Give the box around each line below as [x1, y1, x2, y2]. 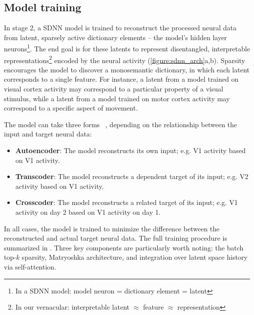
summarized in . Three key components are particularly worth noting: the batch [4, 242, 244, 252]
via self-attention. [4, 261, 57, 271]
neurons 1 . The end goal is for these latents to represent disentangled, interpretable [4, 42, 250, 54]
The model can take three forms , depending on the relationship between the [4, 119, 237, 129]
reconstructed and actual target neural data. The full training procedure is [4, 233, 228, 243]
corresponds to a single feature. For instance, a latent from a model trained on [4, 74, 239, 84]
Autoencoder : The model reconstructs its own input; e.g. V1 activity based [15, 145, 246, 156]
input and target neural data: [4, 129, 92, 139]
